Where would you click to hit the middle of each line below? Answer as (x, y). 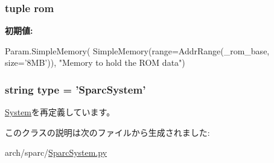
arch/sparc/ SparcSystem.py (56, 152)
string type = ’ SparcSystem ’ (75, 89)
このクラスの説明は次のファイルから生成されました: (107, 132)
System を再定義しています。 (60, 112)
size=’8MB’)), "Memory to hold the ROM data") (95, 62)
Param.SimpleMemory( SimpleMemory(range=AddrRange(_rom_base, (137, 50)
